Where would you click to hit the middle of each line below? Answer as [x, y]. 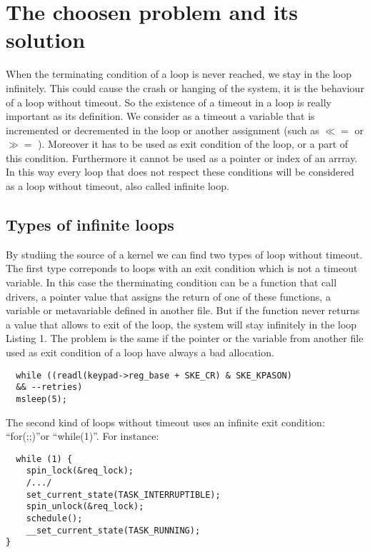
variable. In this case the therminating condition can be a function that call [171, 282]
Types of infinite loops [90, 225]
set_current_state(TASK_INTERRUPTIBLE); [123, 495]
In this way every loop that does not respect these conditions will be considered [180, 172]
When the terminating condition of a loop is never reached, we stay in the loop [179, 74]
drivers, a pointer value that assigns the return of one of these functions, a [168, 296]
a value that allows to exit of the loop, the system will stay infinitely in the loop [181, 324]
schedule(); [54, 519]
